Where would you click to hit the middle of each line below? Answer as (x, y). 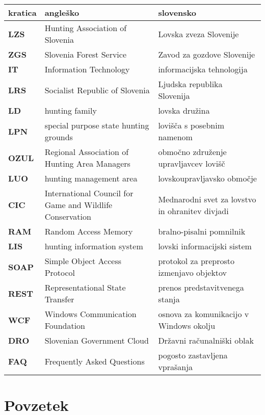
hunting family (71, 110)
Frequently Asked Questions (95, 361)
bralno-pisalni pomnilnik (202, 231)
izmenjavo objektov (193, 273)
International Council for (89, 193)
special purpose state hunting (97, 125)
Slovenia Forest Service (86, 54)
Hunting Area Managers (87, 163)
